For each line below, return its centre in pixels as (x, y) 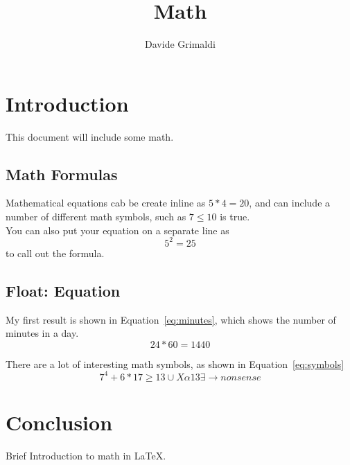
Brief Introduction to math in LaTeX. (86, 455)
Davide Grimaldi (180, 44)
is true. (235, 217)
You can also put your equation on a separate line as (117, 230)
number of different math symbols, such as (96, 217)
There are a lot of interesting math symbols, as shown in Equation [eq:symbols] (175, 363)
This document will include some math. (90, 136)
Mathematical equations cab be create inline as (106, 203)
